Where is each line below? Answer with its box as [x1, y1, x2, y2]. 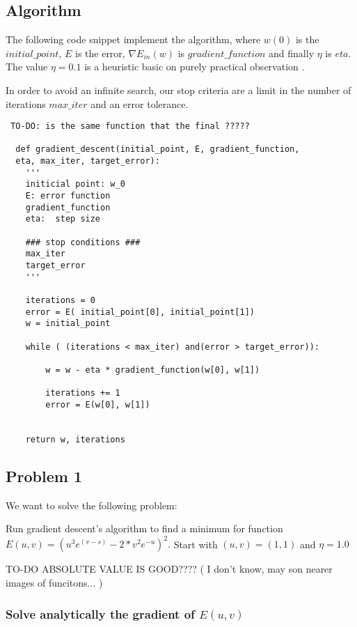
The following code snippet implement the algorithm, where [6, 32, 261, 47]
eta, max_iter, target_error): [15, 156, 160, 167]
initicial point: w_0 [25, 179, 125, 189]
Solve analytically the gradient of [6, 605, 195, 622]
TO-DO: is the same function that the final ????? [10, 121, 250, 132]
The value [6, 59, 48, 74]
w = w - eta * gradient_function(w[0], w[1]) [45, 364, 260, 375]
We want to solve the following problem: [6, 497, 177, 512]
